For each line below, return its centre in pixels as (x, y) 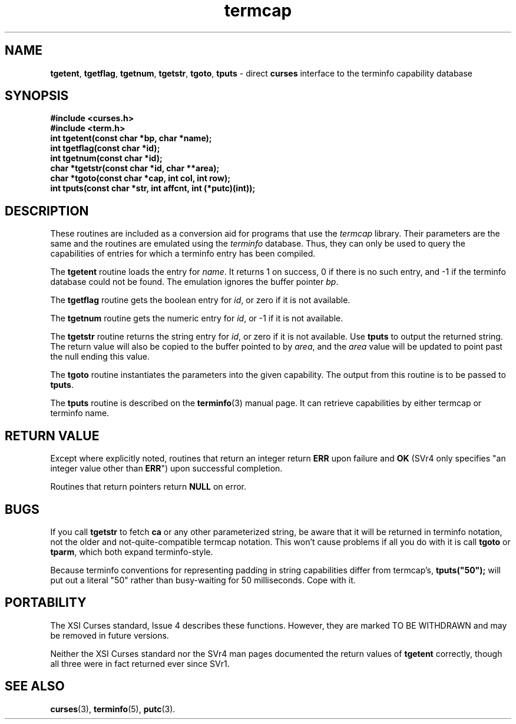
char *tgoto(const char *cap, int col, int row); (140, 178)
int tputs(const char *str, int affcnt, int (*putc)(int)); (153, 188)
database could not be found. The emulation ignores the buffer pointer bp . (194, 282)
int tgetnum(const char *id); (106, 158)
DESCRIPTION (47, 211)
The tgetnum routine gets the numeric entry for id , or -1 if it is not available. (197, 318)
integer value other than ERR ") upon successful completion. (166, 469)
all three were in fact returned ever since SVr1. (140, 663)
